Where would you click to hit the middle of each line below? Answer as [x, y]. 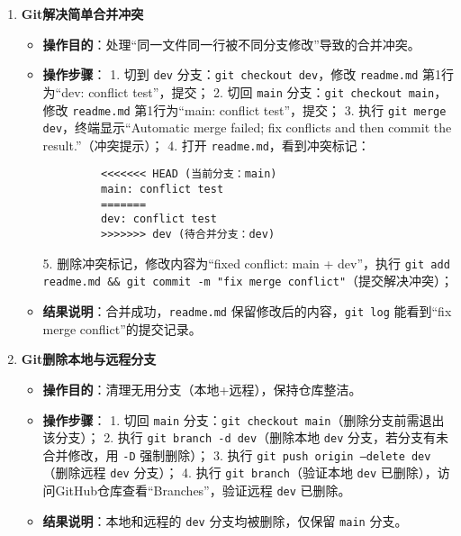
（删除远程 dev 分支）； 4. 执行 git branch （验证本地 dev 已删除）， [240, 472]
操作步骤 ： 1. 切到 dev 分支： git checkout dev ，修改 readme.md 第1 [242, 74]
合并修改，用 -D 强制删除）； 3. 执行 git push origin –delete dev [237, 454]
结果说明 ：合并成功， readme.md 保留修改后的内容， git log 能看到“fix [247, 311]
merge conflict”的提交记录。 [122, 328]
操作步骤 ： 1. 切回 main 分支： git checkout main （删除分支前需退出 [244, 419]
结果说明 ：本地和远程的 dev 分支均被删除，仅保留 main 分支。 [225, 520]
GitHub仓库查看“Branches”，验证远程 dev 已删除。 [203, 491]
